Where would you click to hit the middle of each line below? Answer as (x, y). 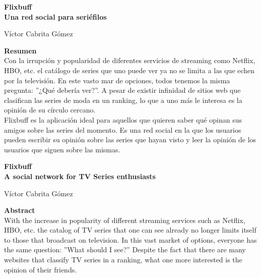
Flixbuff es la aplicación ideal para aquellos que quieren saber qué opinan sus (123, 119)
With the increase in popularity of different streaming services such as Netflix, (125, 220)
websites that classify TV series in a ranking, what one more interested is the (123, 260)
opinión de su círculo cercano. (50, 110)
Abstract (20, 210)
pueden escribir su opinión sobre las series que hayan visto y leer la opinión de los (130, 140)
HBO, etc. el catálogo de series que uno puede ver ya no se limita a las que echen (129, 70)
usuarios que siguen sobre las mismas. (62, 149)
